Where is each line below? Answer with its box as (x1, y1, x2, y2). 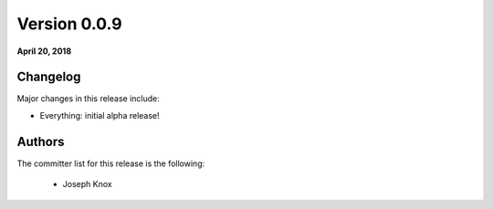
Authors (16, 133, 65, 150)
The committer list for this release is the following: (16, 158, 205, 169)
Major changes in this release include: (16, 93, 160, 104)
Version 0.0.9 (16, 14, 122, 34)
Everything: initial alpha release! (39, 110, 160, 120)
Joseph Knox (62, 179, 113, 190)
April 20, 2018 (16, 46, 72, 57)
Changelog (16, 69, 81, 85)
